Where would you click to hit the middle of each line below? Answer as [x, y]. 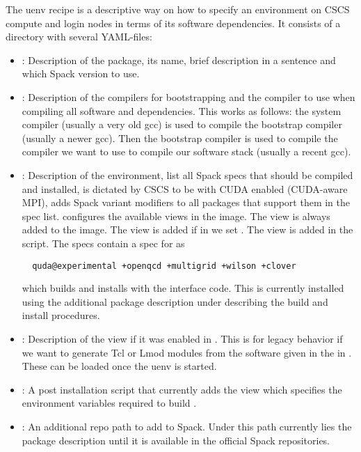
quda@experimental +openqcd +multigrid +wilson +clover [164, 266]
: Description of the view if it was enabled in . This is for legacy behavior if [182, 338]
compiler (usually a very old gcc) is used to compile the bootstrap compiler [182, 124]
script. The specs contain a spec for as [103, 243]
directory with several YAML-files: [79, 37]
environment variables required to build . [109, 403]
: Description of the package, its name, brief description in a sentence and [179, 60]
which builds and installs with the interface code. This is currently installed [183, 288]
